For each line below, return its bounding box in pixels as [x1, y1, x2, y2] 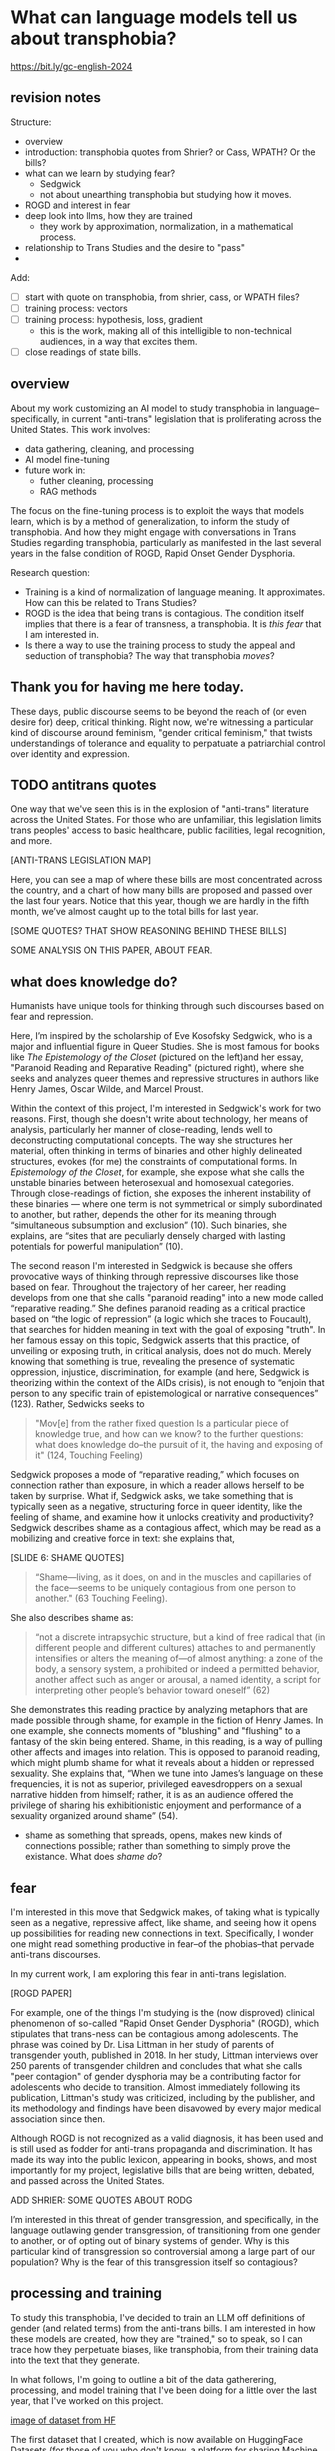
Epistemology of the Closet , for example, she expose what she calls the [10, 1166, 305, 1178]
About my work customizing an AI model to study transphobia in [10, 402, 275, 414]
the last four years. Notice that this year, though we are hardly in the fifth [10, 895, 310, 907]
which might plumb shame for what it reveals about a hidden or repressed [10, 1757, 315, 1769]
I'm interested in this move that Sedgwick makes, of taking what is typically [10, 1906, 320, 1918]
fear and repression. [10, 1011, 94, 1023]
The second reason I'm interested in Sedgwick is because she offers [10, 1260, 293, 1272]
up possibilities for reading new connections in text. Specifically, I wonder [10, 1927, 314, 1940]
